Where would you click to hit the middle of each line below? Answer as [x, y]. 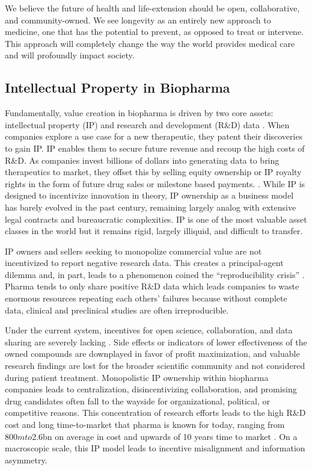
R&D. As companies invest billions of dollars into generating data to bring [142, 160]
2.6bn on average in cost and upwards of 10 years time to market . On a [165, 436]
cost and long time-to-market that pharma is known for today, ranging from [145, 425]
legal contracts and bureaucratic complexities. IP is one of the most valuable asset [156, 219]
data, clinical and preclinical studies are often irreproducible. [117, 310]
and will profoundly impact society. [70, 55]
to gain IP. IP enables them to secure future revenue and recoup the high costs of [155, 148]
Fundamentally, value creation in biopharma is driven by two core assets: [139, 113]
